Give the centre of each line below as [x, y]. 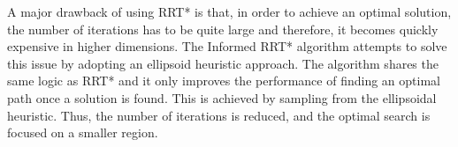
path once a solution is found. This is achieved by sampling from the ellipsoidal [222, 97]
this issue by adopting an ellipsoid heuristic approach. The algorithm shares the [223, 63]
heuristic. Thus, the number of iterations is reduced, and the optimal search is [219, 115]
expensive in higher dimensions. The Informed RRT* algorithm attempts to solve [227, 46]
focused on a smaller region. [83, 132]
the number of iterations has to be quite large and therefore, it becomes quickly [223, 29]
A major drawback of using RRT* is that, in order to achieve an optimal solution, [229, 11]
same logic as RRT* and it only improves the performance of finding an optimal [224, 81]
